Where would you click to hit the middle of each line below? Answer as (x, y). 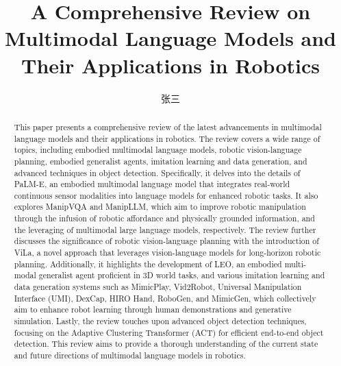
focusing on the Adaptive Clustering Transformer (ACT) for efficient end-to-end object (169, 332)
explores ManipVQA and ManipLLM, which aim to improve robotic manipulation (160, 207)
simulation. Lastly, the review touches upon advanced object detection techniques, (160, 321)
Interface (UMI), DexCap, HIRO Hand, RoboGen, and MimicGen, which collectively (165, 298)
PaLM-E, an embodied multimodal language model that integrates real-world (152, 184)
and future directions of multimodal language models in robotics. (130, 355)
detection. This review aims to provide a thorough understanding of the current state (166, 344)
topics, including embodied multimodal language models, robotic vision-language (158, 150)
